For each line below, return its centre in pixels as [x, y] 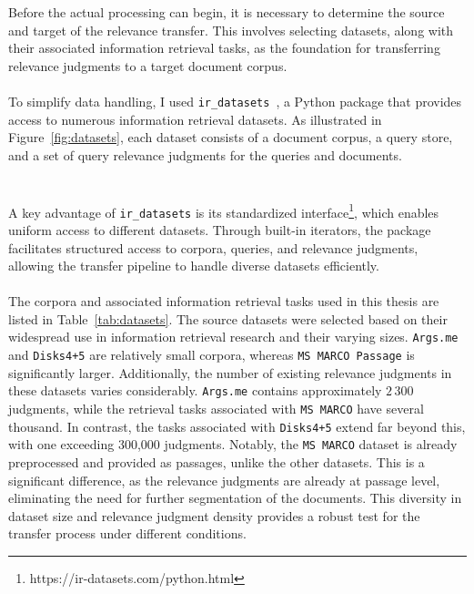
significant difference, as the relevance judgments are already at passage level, [224, 480]
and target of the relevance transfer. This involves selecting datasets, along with [231, 30]
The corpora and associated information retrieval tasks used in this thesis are [224, 301]
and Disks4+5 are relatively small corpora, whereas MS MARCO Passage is [212, 355]
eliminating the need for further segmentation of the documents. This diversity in [235, 498]
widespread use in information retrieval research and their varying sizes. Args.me [233, 337]
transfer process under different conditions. [127, 533]
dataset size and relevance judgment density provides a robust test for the [214, 515]
